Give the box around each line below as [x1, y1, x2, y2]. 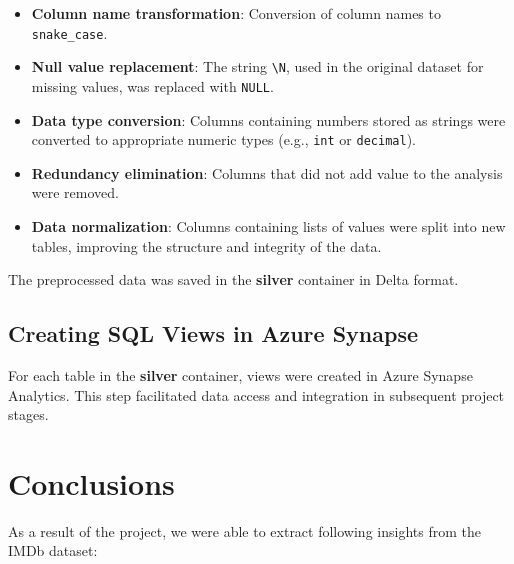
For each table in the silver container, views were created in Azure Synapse [8, 364, 473, 385]
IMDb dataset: [8, 540, 98, 561]
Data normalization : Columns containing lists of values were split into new [31, 216, 506, 236]
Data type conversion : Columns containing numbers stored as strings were [31, 109, 506, 130]
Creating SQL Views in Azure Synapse [8, 318, 418, 349]
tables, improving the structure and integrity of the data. [31, 235, 382, 256]
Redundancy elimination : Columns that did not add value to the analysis [31, 162, 503, 183]
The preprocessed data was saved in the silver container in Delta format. [8, 269, 459, 290]
